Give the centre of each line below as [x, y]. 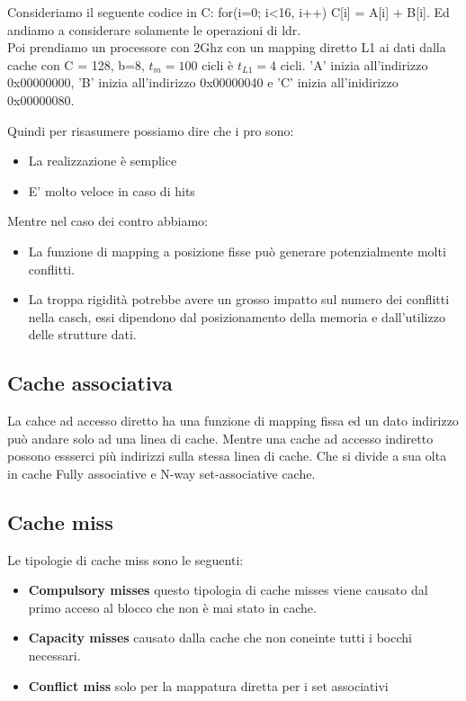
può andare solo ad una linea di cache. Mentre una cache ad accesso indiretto [220, 438]
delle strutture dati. [82, 334]
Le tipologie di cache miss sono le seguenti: [125, 559]
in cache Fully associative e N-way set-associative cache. [161, 473]
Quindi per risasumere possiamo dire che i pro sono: [151, 130]
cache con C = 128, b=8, [76, 64]
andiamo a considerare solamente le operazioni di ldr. [154, 29]
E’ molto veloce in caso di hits [112, 190]
